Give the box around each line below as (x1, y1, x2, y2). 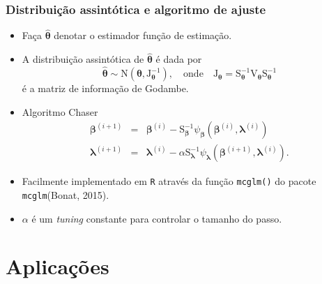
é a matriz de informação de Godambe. (22, 81, 189, 96)
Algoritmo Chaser (22, 104, 98, 119)
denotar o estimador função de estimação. (54, 28, 232, 43)
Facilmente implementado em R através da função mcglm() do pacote (22, 174, 316, 188)
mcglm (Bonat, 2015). (22, 187, 109, 202)
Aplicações (6, 252, 109, 281)
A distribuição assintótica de (22, 52, 144, 66)
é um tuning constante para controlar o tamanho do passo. (31, 211, 282, 225)
